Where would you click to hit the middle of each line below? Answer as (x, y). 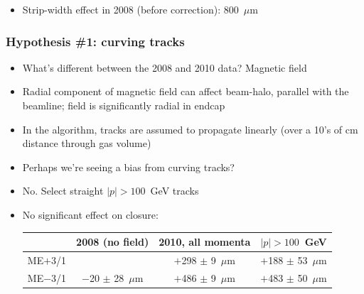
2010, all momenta (205, 242)
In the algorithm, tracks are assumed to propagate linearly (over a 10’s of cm (190, 129)
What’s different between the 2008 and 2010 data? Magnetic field (165, 67)
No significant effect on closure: (90, 214)
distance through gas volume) (87, 143)
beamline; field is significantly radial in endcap (124, 105)
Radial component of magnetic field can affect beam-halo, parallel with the (186, 91)
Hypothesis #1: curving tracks (95, 41)
